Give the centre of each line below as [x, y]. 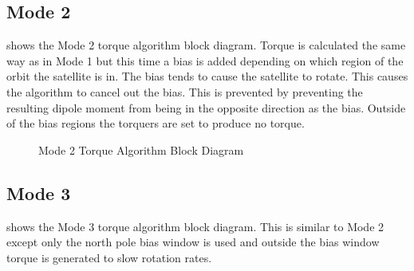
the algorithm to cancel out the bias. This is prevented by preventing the [185, 91]
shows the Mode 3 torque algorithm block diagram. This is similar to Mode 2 [195, 226]
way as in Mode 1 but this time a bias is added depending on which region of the [205, 60]
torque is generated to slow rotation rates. [109, 257]
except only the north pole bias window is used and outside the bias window [193, 242]
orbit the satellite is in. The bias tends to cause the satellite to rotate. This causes [207, 76]
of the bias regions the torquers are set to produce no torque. [156, 123]
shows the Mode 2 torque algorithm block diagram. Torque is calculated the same [206, 45]
